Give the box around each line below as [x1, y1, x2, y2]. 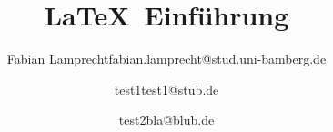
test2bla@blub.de [118, 110, 215, 129]
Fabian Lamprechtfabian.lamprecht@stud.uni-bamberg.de [6, 49, 327, 68]
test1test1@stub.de [114, 79, 219, 98]
